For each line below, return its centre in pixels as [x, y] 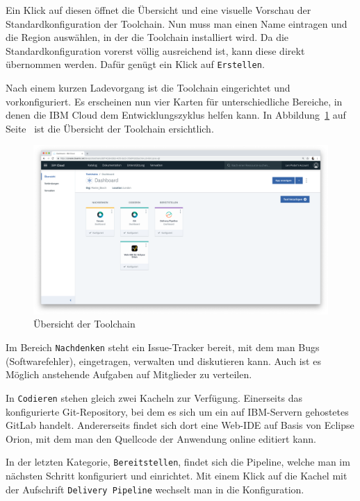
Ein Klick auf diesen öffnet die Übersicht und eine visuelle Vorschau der [158, 10]
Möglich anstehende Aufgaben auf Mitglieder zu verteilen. [129, 374]
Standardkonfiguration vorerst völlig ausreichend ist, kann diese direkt [155, 50]
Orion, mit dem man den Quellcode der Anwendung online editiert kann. [161, 438]
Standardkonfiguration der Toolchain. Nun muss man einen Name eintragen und [177, 23]
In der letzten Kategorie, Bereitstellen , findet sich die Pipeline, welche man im [178, 462]
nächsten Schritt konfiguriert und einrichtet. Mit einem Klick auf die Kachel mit [177, 475]
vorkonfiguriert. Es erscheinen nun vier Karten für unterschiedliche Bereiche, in [174, 101]
